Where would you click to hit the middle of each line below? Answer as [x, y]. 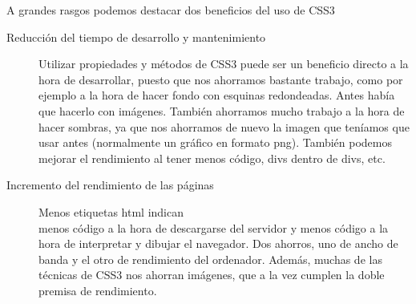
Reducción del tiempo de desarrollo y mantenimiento [136, 36]
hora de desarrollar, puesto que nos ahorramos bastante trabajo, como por [221, 79]
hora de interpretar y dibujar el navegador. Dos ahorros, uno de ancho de [218, 243]
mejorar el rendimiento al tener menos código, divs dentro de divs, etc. [212, 158]
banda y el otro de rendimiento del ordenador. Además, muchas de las [210, 259]
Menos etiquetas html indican [111, 211]
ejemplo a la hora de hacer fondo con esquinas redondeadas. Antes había [217, 95]
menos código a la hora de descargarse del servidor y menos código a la [214, 227]
